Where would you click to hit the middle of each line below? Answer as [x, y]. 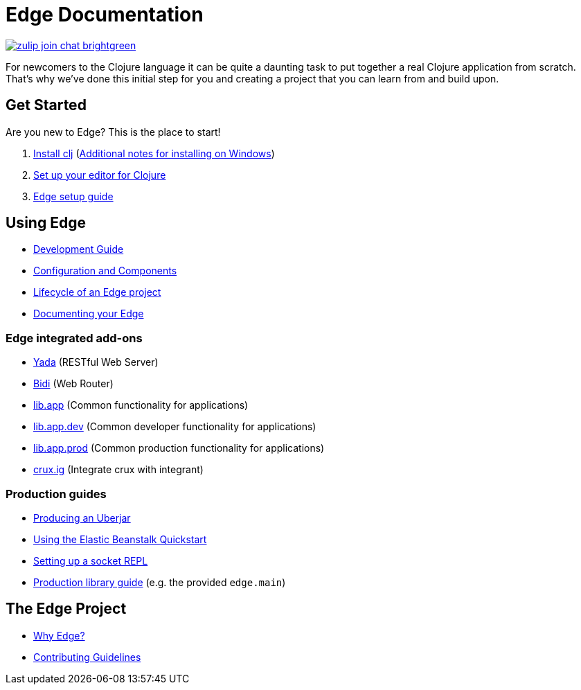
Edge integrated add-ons [74, 338]
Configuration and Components [105, 271]
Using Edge [46, 223]
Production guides [56, 494]
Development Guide [79, 249]
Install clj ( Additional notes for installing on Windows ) [154, 153]
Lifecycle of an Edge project [97, 292]
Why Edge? [59, 635]
